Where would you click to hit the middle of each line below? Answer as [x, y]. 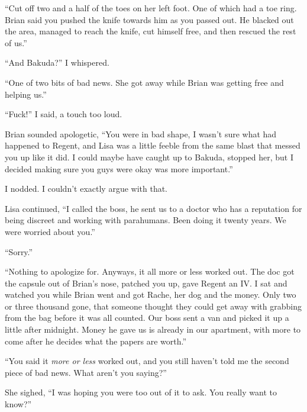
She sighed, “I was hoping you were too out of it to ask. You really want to [141, 392]
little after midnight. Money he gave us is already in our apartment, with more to [153, 329]
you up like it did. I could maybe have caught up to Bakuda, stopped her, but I [149, 157]
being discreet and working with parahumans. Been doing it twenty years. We [146, 220]
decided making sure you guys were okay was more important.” [119, 168]
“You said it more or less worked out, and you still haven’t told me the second [147, 361]
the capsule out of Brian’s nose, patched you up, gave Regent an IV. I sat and [146, 283]
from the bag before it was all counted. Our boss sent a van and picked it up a [147, 318]
